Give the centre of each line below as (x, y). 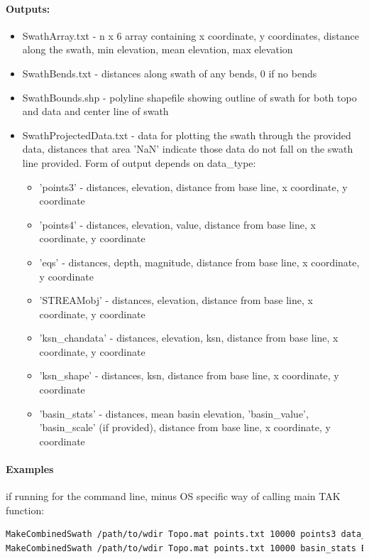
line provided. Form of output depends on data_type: (139, 162)
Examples (30, 469)
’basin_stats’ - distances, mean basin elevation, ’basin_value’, (174, 413)
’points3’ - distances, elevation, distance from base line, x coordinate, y (193, 186)
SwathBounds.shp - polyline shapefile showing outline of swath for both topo (189, 97)
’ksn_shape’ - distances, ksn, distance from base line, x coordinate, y (189, 375)
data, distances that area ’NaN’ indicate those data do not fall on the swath (188, 149)
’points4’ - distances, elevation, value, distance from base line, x (177, 224)
